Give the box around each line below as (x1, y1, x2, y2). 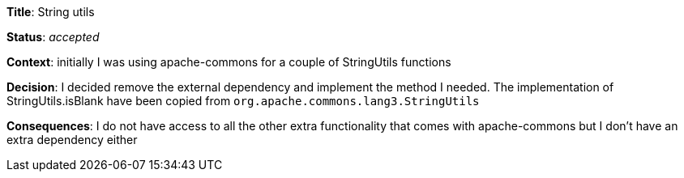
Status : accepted (6, 30, 100, 44)
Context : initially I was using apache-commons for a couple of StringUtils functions (6, 55, 451, 69)
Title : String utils (6, 5, 95, 19)
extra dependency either (6, 133, 138, 146)
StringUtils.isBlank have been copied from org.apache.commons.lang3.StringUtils (6, 94, 480, 108)
